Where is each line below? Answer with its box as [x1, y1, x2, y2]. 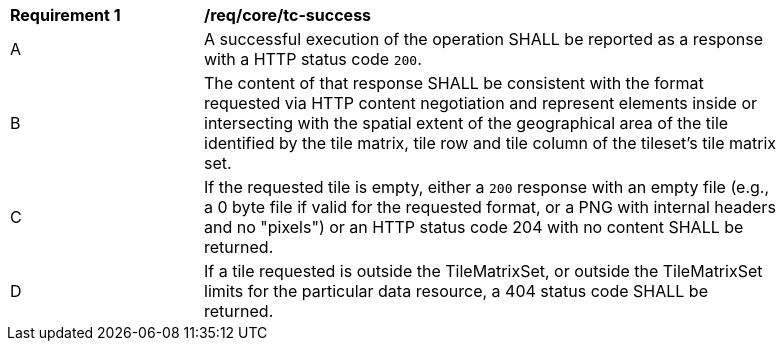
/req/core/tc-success [204, 5, 372, 25]
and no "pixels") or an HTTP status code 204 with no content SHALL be [204, 217, 744, 237]
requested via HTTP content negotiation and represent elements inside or [204, 93, 758, 113]
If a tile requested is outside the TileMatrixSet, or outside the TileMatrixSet [204, 261, 763, 281]
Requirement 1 [10, 5, 121, 25]
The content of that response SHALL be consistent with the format [204, 73, 704, 93]
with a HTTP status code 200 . [204, 49, 422, 69]
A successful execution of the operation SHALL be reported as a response [204, 29, 763, 49]
